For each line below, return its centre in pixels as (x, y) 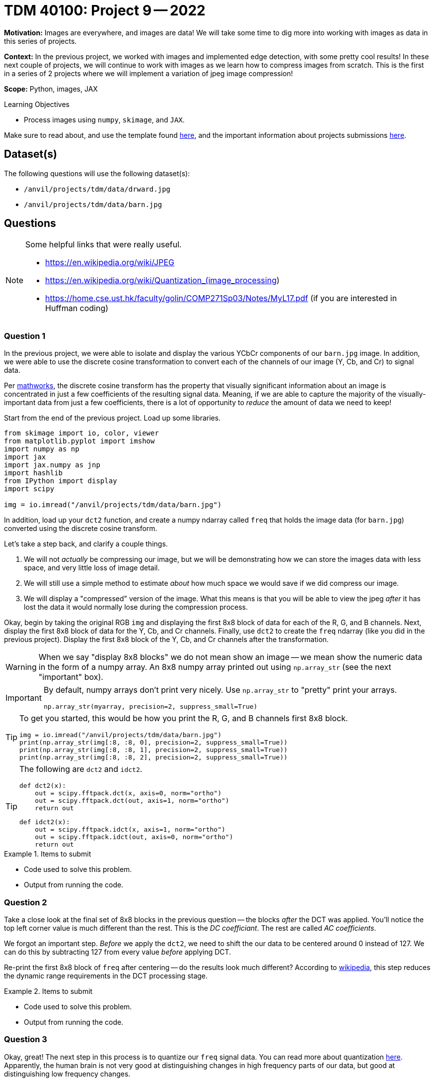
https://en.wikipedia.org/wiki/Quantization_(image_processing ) (162, 280)
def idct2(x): (45, 822)
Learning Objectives (37, 104)
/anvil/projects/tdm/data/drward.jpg (97, 189)
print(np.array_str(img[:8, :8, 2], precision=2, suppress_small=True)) (154, 757)
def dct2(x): (43, 786)
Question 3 (26, 1039)
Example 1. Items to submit (48, 854)
